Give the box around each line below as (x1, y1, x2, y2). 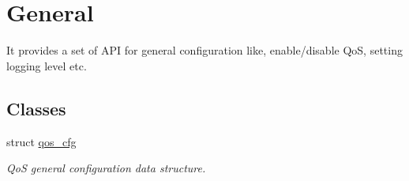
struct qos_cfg (6, 133, 77, 149)
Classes (6, 96, 66, 120)
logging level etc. (6, 57, 87, 74)
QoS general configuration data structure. (6, 160, 206, 176)
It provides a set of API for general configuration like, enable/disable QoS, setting (6, 42, 403, 58)
